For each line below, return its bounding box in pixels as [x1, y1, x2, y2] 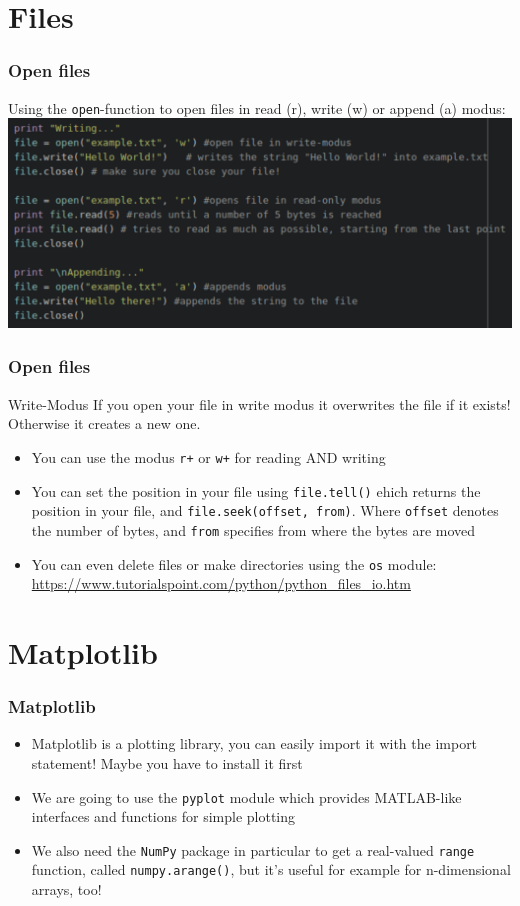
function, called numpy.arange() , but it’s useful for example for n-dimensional [31, 859, 511, 880]
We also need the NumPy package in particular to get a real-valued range [31, 839, 475, 860]
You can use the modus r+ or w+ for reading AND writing [31, 446, 386, 467]
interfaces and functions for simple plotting [31, 806, 296, 827]
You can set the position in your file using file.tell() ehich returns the [31, 480, 481, 501]
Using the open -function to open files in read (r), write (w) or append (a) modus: [8, 97, 506, 118]
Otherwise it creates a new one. [8, 413, 201, 434]
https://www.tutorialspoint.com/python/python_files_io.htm [31, 573, 411, 594]
